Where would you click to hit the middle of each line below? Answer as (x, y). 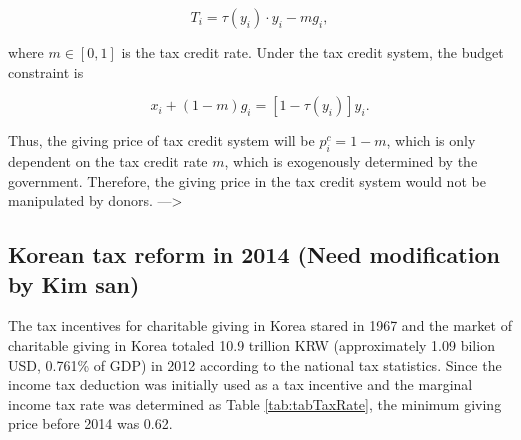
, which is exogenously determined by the (351, 160)
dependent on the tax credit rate (108, 160)
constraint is (46, 71)
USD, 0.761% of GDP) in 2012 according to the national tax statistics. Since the (255, 364)
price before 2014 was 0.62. (90, 423)
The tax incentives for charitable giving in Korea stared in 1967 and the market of (260, 325)
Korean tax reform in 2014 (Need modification (254, 254)
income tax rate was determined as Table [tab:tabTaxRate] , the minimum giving (255, 403)
